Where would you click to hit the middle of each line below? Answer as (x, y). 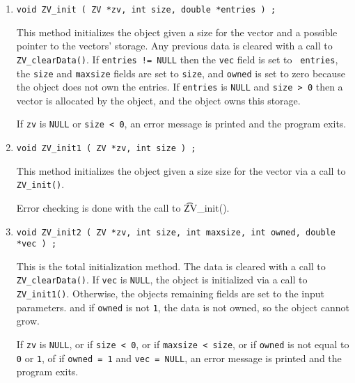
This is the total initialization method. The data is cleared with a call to (171, 266)
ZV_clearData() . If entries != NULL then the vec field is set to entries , (177, 59)
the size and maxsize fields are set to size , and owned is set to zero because (181, 73)
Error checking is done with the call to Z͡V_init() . (123, 207)
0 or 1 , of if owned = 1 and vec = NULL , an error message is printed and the (179, 358)
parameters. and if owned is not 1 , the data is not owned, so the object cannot (183, 307)
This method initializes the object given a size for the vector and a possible (177, 32)
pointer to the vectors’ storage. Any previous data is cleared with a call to (174, 46)
